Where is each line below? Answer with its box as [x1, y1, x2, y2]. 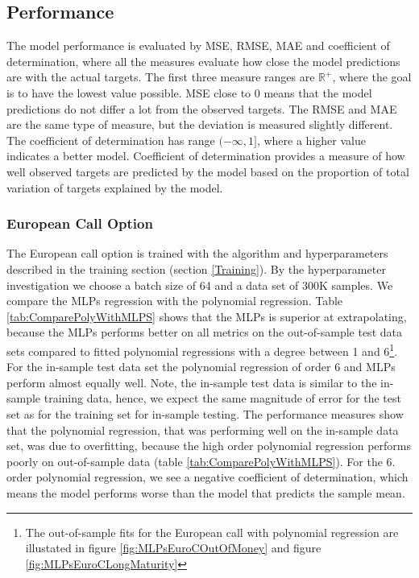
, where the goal [332, 68, 412, 85]
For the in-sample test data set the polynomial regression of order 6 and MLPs [6, 358, 396, 375]
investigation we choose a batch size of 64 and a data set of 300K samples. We [6, 276, 393, 293]
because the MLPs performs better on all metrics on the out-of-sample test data [6, 324, 402, 341]
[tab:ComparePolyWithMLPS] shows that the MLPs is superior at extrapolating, [6, 308, 407, 324]
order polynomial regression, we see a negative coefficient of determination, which [6, 469, 409, 485]
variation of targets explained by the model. [6, 179, 223, 196]
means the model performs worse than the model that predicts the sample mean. [6, 484, 405, 501]
